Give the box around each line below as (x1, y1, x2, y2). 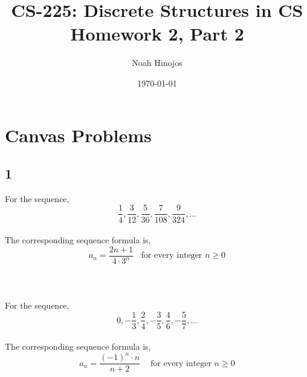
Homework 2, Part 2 (70, 21, 244, 46)
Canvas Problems (5, 122, 152, 147)
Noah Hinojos (132, 56, 183, 69)
